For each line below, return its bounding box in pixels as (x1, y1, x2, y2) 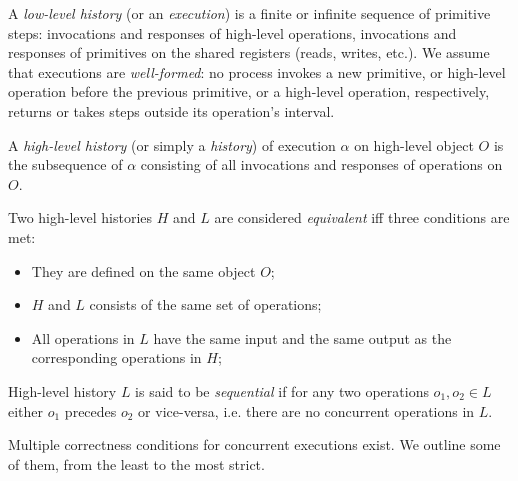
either (8, 400, 44, 421)
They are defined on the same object (31, 260, 256, 281)
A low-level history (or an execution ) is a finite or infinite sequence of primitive (8, 3, 491, 23)
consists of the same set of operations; (89, 294, 322, 315)
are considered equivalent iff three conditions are (214, 207, 510, 228)
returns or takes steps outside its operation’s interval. (8, 100, 335, 121)
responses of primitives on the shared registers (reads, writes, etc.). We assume (8, 42, 490, 63)
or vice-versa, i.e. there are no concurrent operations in (138, 400, 475, 421)
